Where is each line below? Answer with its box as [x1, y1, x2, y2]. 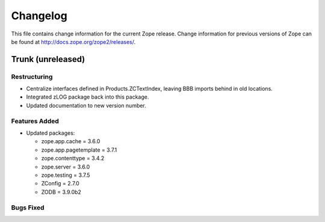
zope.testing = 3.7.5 [41, 171, 90, 179]
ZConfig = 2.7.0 [41, 180, 79, 187]
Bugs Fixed [11, 203, 45, 212]
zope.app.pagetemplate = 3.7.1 [41, 146, 117, 153]
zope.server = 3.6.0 [41, 163, 90, 170]
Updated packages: [26, 129, 75, 137]
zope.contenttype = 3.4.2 [41, 155, 105, 162]
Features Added [11, 117, 60, 125]
